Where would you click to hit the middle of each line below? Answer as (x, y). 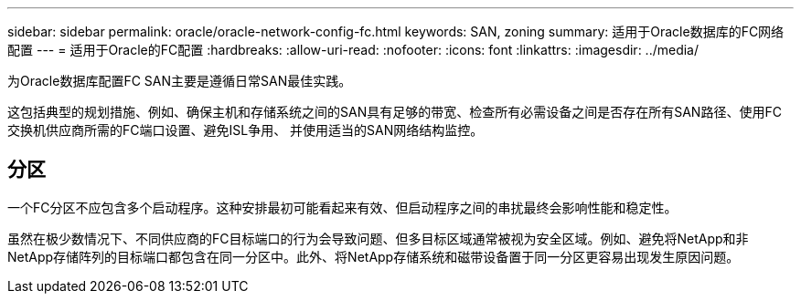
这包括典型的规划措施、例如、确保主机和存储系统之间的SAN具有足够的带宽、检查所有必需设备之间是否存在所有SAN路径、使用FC (395, 112)
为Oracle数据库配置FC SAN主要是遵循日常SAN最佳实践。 (180, 81)
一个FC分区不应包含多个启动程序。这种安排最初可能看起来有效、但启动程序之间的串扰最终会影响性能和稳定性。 (342, 207)
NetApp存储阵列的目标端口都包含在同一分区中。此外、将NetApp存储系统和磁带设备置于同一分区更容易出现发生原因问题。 (374, 256)
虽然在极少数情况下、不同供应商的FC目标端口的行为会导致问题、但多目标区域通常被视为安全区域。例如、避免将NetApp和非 (378, 238)
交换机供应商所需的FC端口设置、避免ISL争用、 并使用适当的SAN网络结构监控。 (246, 130)
